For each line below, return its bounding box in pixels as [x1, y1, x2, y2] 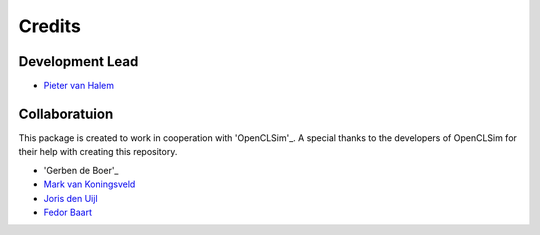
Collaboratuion [18, 105, 114, 122]
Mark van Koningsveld [43, 178, 136, 190]
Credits [18, 15, 82, 37]
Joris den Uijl [43, 192, 99, 204]
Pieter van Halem [43, 80, 115, 92]
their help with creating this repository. [18, 146, 178, 158]
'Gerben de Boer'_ [43, 164, 119, 176]
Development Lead [18, 53, 139, 70]
